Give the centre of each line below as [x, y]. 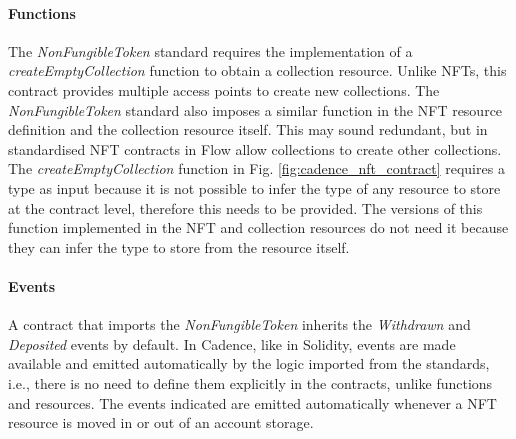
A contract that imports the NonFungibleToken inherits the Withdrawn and [239, 324]
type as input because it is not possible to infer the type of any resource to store [254, 187]
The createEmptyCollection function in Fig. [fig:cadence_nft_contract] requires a [256, 168]
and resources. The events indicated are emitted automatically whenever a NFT [252, 402]
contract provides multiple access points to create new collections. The [224, 89]
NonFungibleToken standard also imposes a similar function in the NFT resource [255, 109]
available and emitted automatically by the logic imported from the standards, [249, 363]
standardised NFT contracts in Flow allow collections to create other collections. [255, 148]
